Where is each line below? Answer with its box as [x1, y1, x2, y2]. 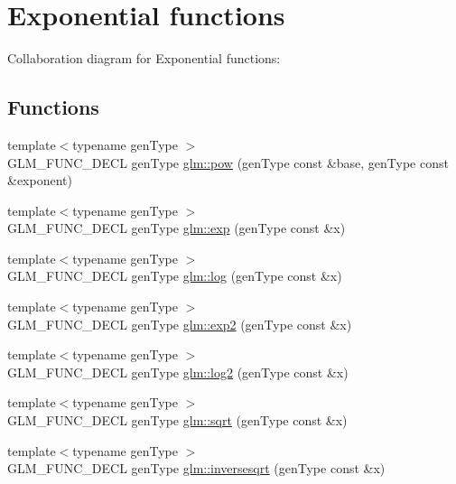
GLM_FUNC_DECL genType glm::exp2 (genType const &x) [7, 314, 352, 333]
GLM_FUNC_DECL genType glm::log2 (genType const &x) [7, 362, 349, 381]
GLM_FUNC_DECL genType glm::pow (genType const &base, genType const [7, 153, 449, 172]
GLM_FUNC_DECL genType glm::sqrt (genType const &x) [7, 411, 348, 430]
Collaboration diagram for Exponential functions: [7, 49, 281, 68]
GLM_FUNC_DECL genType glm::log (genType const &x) [7, 266, 342, 285]
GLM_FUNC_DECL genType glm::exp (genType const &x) [7, 219, 346, 237]
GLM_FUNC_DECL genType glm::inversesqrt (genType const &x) [7, 459, 386, 478]
